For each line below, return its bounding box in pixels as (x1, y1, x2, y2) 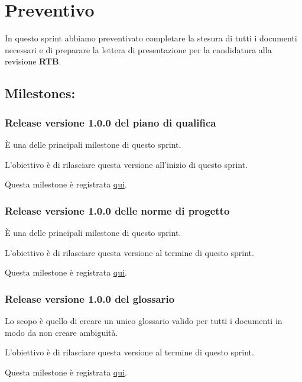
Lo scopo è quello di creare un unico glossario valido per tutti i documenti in (5, 314, 282, 326)
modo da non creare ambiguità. (5, 326, 118, 338)
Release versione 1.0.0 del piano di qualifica (5, 115, 216, 130)
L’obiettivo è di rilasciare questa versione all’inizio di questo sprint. (5, 158, 248, 170)
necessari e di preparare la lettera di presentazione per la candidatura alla (5, 43, 272, 56)
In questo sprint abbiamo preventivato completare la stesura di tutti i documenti (5, 32, 297, 44)
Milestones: (5, 84, 76, 102)
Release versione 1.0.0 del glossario (5, 291, 175, 306)
